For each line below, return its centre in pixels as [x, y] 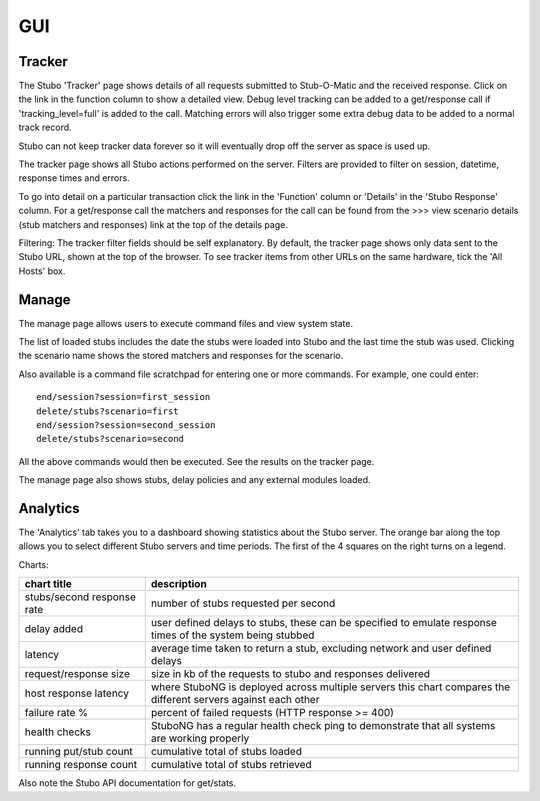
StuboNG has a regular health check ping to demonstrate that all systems [323, 726]
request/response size [77, 674]
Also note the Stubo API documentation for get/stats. [127, 783]
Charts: [33, 564]
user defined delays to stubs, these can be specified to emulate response [323, 623]
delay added [54, 629]
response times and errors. [74, 178]
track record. [45, 127]
